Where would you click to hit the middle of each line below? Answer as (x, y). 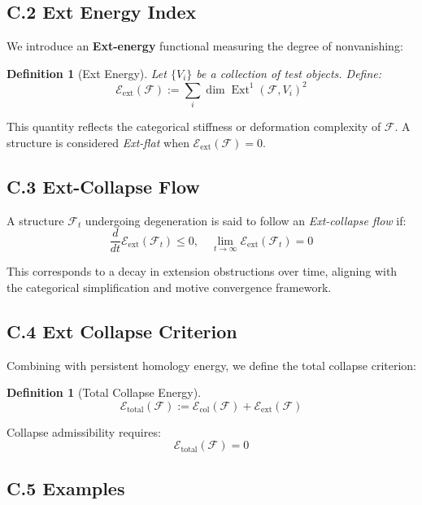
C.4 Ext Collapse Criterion (122, 331)
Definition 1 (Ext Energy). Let (87, 73)
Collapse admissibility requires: (84, 431)
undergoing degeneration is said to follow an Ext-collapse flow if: (246, 220)
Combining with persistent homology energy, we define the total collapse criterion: (211, 365)
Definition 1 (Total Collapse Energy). (104, 392)
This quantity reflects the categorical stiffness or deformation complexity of (194, 126)
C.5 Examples (66, 488)
